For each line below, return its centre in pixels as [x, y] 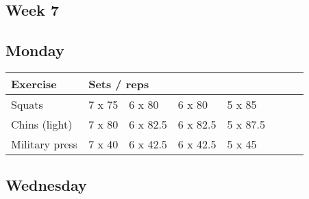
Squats [27, 104]
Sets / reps [119, 83]
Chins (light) [42, 124]
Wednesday [46, 185]
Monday [35, 50]
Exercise [34, 83]
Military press [45, 144]
